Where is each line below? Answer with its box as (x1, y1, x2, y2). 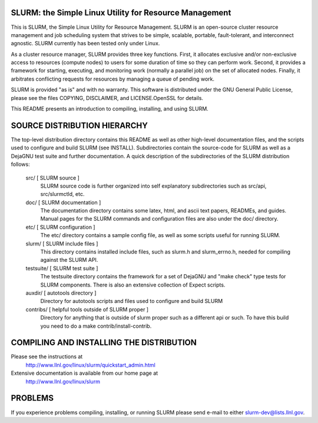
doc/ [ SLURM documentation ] (25, 199, 101, 206)
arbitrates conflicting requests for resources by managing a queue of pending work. (11, 75, 215, 82)
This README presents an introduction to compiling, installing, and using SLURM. (11, 105, 208, 112)
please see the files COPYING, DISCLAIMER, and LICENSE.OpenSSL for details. (11, 94, 203, 101)
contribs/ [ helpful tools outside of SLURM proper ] (25, 306, 149, 313)
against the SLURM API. (40, 257, 98, 264)
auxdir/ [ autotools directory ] (25, 289, 97, 297)
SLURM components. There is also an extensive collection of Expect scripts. (40, 281, 226, 288)
